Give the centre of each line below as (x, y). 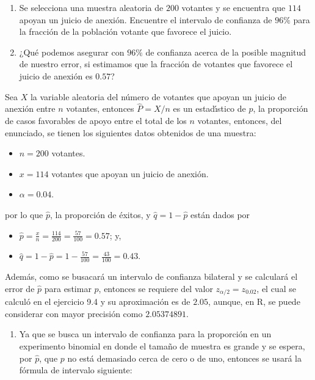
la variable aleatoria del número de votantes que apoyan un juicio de (158, 96)
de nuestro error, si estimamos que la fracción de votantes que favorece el (156, 64)
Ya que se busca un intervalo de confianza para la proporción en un (145, 334)
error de (20, 288)
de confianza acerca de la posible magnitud (226, 52)
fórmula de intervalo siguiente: (76, 370)
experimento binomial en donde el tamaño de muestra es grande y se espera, (162, 346)
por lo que (24, 214)
